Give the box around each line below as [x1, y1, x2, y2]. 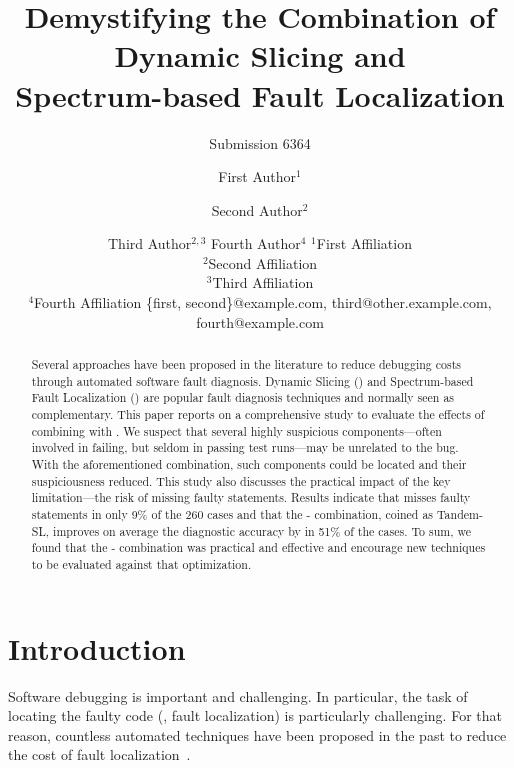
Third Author [108, 233, 192, 254]
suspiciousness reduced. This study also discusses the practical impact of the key [31, 472, 451, 489]
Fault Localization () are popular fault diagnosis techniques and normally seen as [31, 389, 455, 406]
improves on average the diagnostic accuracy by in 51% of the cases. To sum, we [53, 522, 471, 539]
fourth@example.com [196, 311, 324, 332]
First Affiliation [316, 233, 412, 254]
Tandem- [437, 505, 483, 522]
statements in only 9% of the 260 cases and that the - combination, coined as [31, 505, 434, 522]
